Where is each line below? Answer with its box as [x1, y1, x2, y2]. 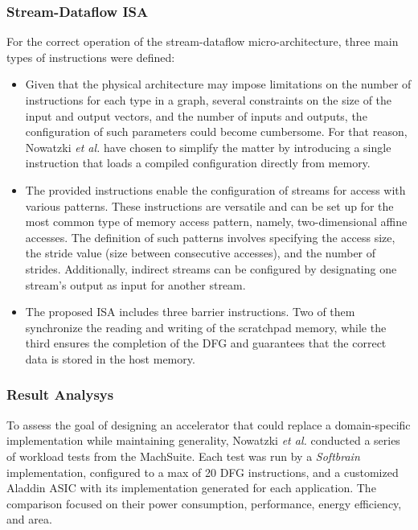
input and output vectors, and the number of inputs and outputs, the [25, 107, 367, 124]
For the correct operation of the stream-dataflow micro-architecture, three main [6, 33, 399, 50]
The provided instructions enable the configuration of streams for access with [25, 181, 406, 198]
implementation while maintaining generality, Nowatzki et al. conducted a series [6, 432, 400, 449]
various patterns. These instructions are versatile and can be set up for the [25, 197, 394, 214]
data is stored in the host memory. [25, 350, 195, 367]
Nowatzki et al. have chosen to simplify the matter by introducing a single [25, 138, 391, 155]
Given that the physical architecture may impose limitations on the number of [25, 76, 412, 92]
